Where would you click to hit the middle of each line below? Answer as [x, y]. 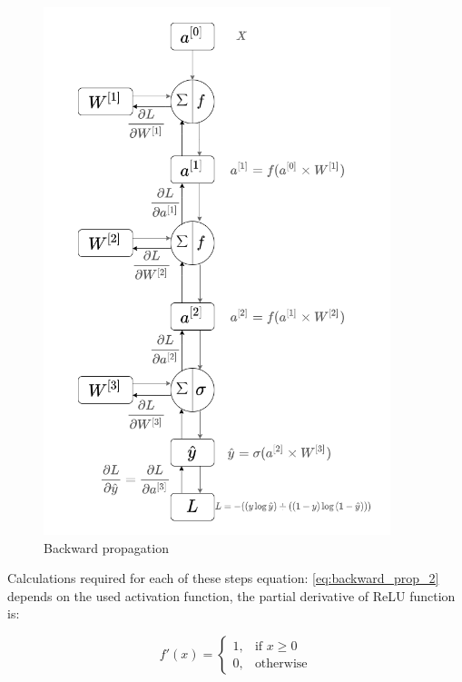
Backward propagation [106, 547]
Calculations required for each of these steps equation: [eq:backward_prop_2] [223, 578]
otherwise [281, 663]
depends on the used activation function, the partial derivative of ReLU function [231, 595]
